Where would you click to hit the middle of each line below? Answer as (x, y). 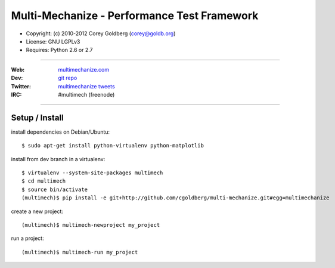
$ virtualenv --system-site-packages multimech (92, 172)
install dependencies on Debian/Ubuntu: (61, 132)
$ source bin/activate (55, 189)
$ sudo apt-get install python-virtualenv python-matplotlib (113, 146)
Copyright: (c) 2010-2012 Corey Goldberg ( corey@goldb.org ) (101, 33)
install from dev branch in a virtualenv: (58, 159)
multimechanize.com (84, 69)
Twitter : (21, 86)
